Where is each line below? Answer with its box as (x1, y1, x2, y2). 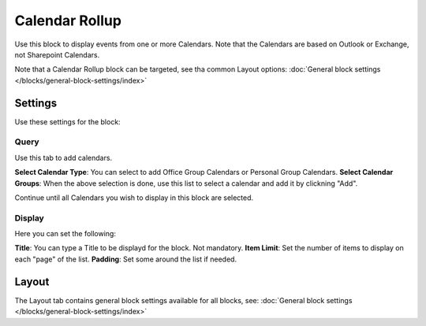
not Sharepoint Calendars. (14, 50, 100, 59)
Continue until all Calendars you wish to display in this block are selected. (14, 193, 254, 202)
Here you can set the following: (14, 229, 116, 239)
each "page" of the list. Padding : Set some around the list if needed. (14, 254, 237, 264)
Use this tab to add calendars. (14, 153, 113, 162)
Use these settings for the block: (14, 117, 121, 126)
